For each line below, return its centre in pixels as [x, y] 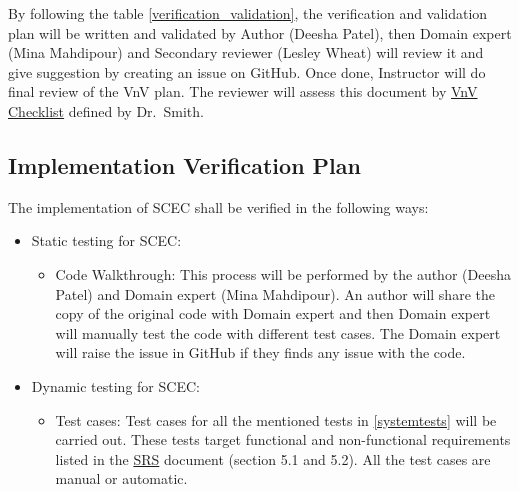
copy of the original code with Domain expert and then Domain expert [273, 313]
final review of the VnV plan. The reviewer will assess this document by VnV [243, 91]
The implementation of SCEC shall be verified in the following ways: [218, 206]
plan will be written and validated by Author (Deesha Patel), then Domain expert [260, 32]
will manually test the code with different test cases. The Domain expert [278, 332]
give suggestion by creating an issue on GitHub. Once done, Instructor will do [247, 71]
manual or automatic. [121, 478]
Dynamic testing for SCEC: [115, 385]
